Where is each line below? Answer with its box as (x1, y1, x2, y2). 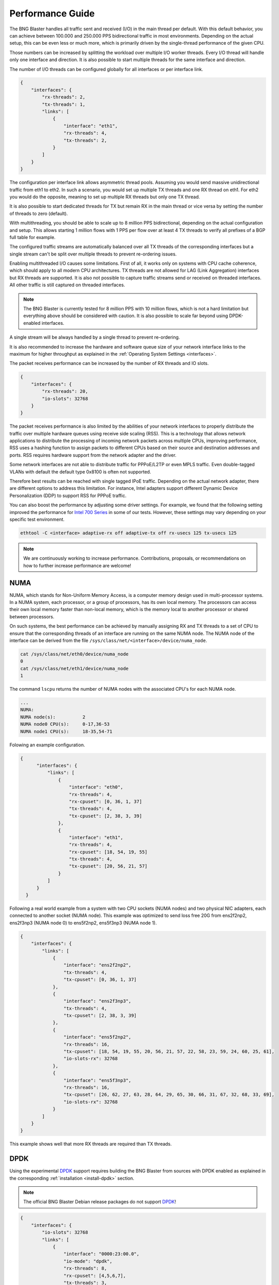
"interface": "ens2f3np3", (63, 998, 132, 1004)
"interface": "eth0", (69, 784, 123, 790)
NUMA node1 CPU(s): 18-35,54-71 (20, 728, 113, 735)
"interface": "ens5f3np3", (63, 1077, 132, 1083)
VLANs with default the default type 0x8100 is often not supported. (9, 468, 151, 475)
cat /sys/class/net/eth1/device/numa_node (20, 666, 129, 671)
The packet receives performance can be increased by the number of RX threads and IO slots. (9, 360, 209, 366)
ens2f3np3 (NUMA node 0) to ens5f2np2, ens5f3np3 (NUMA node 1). (9, 920, 157, 926)
